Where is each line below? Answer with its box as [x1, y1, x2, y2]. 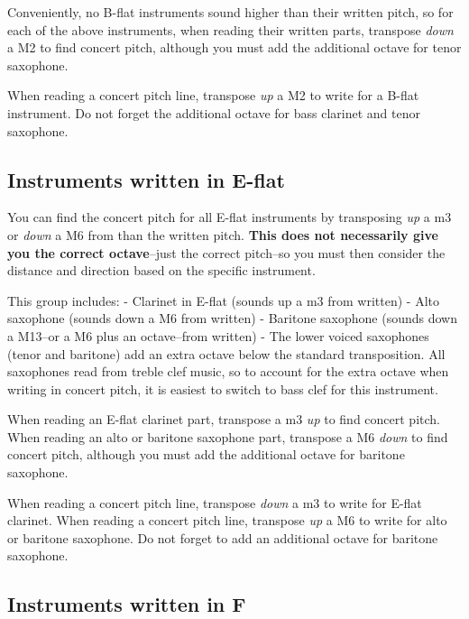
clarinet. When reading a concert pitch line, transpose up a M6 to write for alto [7, 511, 447, 530]
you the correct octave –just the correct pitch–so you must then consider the [7, 243, 446, 262]
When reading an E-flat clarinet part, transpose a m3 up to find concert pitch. [7, 410, 440, 429]
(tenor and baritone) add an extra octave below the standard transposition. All [7, 344, 446, 363]
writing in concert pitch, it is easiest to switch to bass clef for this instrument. [7, 379, 438, 398]
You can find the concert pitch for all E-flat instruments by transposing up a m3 [7, 208, 452, 226]
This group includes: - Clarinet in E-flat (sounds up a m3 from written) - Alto [7, 291, 440, 309]
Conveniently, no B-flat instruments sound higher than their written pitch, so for [7, 3, 454, 21]
